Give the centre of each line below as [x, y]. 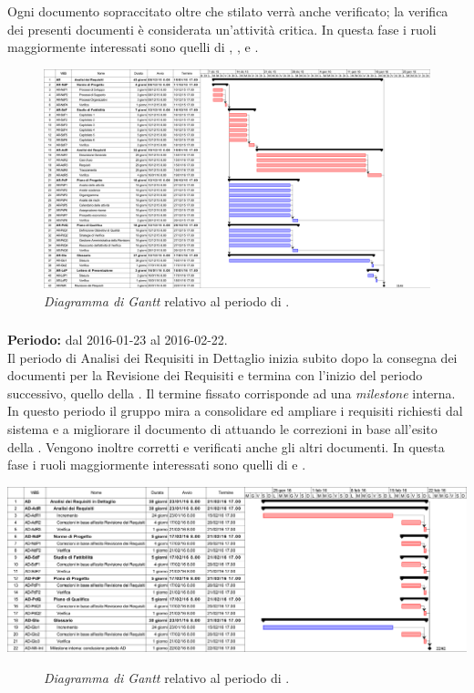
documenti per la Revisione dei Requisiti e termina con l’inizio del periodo [215, 375]
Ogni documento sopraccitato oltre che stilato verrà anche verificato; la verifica [228, 11]
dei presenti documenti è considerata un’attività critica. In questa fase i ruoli [222, 29]
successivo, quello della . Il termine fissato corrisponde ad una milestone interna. [232, 393]
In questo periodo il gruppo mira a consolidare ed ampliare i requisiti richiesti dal [235, 411]
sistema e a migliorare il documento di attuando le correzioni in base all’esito [222, 429]
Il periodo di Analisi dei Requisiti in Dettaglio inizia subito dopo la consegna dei [232, 357]
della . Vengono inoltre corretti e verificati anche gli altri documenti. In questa [226, 446]
